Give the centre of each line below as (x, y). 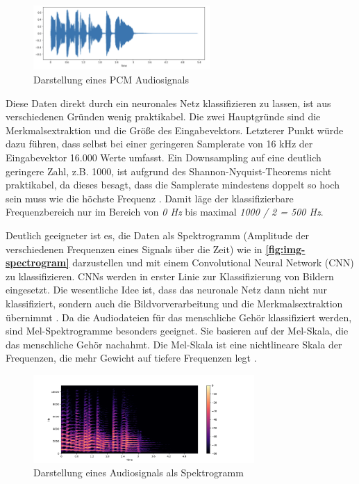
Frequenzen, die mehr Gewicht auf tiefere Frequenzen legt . (131, 358)
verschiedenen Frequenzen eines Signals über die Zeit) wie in (134, 249)
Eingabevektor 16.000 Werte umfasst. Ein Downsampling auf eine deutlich (164, 157)
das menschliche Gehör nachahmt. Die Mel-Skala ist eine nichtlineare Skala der (174, 344)
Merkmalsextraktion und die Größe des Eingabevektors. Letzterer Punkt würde (175, 130)
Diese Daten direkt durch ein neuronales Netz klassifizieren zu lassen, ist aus (168, 103)
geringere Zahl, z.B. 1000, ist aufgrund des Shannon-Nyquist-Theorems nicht (169, 171)
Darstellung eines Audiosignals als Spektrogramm (139, 473)
